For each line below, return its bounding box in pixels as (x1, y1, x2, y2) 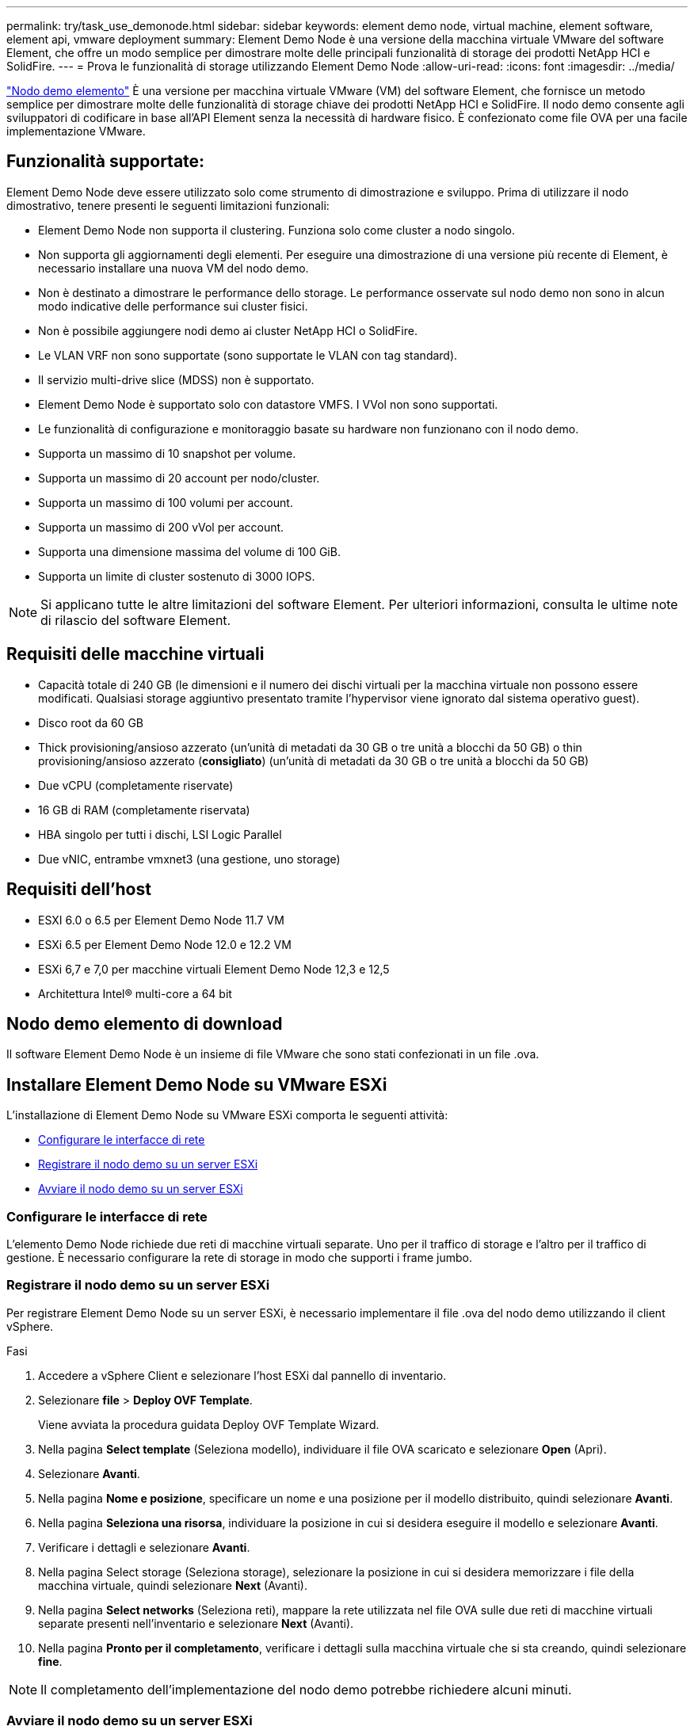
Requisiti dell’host (6, 879, 151, 900)
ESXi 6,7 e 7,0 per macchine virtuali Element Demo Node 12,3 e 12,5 (38, 962, 390, 976)
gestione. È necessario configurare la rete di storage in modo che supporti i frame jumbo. (6, 1250, 472, 1264)
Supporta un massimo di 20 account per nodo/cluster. (38, 471, 320, 485)
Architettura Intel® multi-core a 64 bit (38, 986, 232, 1000)
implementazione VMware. (6, 124, 146, 138)
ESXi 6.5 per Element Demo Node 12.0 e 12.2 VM (38, 937, 292, 951)
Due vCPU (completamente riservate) (38, 778, 234, 792)
